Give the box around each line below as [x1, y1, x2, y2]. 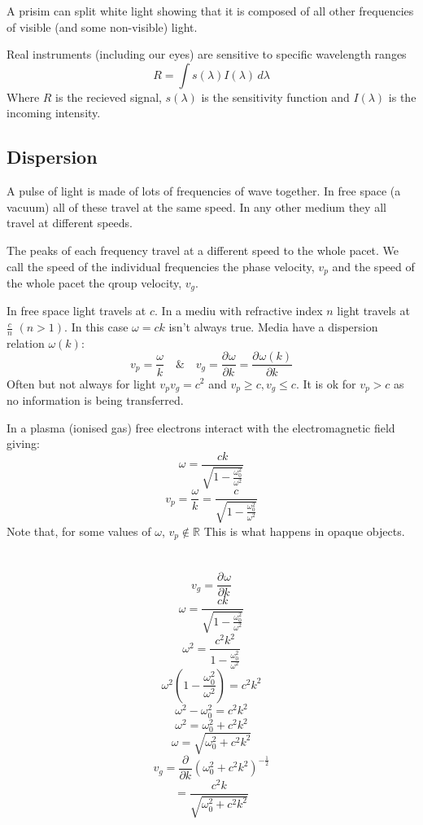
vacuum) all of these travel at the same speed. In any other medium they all [7, 198, 386, 215]
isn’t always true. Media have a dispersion [168, 318, 378, 336]
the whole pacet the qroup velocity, [7, 274, 182, 291]
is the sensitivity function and [201, 88, 350, 105]
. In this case [64, 318, 129, 336]
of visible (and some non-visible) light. [7, 18, 198, 35]
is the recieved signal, [55, 88, 162, 105]
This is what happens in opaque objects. [203, 522, 405, 539]
